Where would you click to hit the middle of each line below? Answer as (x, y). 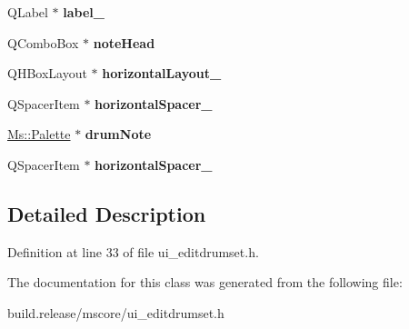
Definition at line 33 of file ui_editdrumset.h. (133, 251)
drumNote (118, 134)
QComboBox (43, 42)
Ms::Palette (39, 134)
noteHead (124, 42)
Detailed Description (107, 213)
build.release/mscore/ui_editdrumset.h (116, 312)
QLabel (28, 12)
